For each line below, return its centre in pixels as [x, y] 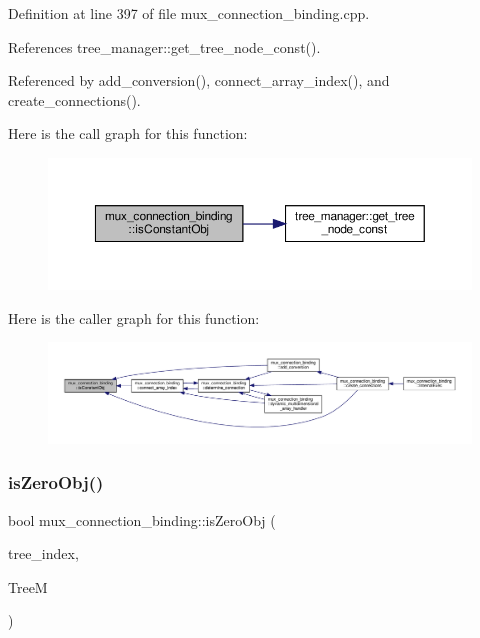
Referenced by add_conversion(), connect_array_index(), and [199, 80]
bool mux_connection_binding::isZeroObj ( [142, 519]
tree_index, [43, 553]
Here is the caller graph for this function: [134, 317]
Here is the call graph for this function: [128, 133]
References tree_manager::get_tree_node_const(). [164, 46]
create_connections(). [74, 99]
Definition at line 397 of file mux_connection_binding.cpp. [189, 13]
